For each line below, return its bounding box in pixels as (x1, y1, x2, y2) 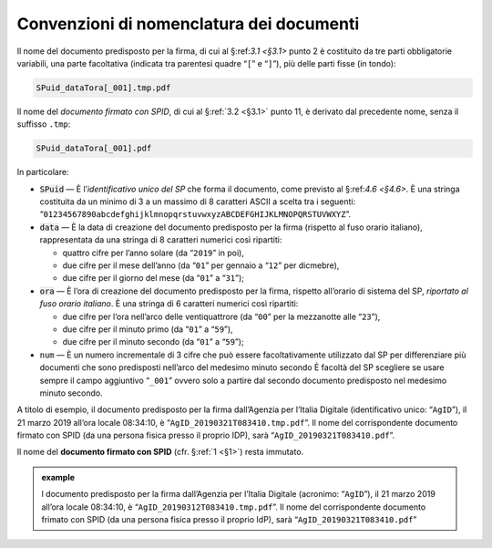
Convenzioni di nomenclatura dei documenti (16, 14, 360, 34)
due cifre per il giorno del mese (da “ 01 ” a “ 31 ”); (62, 273, 245, 284)
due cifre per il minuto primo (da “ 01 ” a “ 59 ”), (62, 324, 233, 335)
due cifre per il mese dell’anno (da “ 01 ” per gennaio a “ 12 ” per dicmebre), (62, 260, 340, 271)
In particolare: (16, 167, 69, 178)
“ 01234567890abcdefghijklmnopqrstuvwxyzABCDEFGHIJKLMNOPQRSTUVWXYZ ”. (39, 209, 351, 220)
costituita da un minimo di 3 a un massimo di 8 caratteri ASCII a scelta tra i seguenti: (39, 196, 355, 207)
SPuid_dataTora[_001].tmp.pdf (36, 82, 171, 93)
